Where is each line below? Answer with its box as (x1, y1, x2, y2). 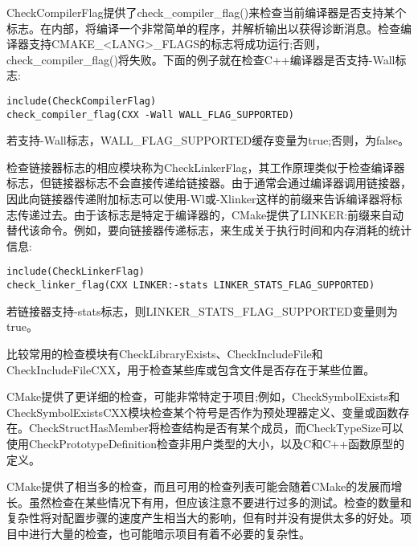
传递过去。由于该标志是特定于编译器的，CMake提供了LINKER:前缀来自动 (17, 206, 404, 222)
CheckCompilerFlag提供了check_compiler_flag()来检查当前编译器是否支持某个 (6, 4, 407, 20)
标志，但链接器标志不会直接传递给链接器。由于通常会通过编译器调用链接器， (6, 174, 412, 191)
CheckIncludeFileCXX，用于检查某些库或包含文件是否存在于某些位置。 (6, 361, 375, 378)
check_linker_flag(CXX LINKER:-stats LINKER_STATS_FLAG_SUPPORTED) (6, 280, 375, 292)
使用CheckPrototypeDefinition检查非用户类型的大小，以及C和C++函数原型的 (6, 435, 405, 451)
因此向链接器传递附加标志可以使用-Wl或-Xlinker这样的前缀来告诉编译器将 (6, 190, 391, 207)
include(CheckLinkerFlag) (6, 266, 145, 278)
